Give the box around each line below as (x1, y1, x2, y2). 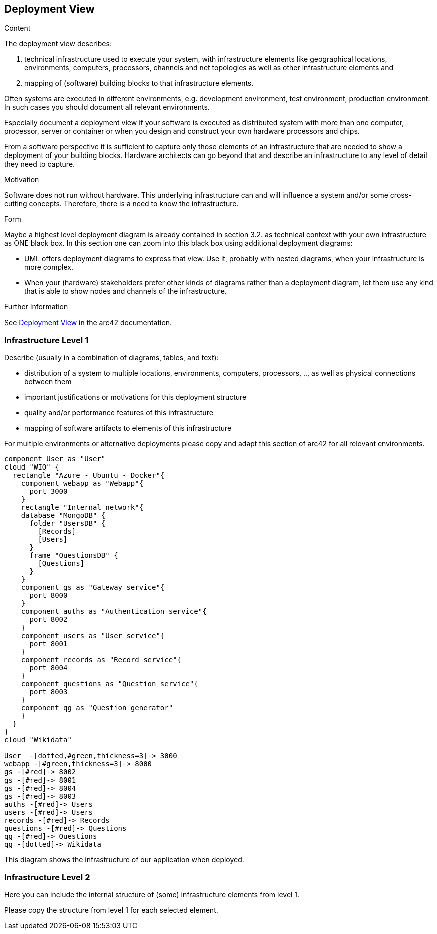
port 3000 (29, 487, 68, 496)
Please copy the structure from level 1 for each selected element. (4, 905, 218, 914)
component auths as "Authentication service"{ (21, 607, 207, 616)
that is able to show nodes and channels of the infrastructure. (24, 287, 227, 296)
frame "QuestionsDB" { (29, 551, 118, 560)
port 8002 (29, 615, 68, 624)
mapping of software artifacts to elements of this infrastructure (24, 424, 232, 433)
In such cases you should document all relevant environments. (4, 103, 210, 112)
